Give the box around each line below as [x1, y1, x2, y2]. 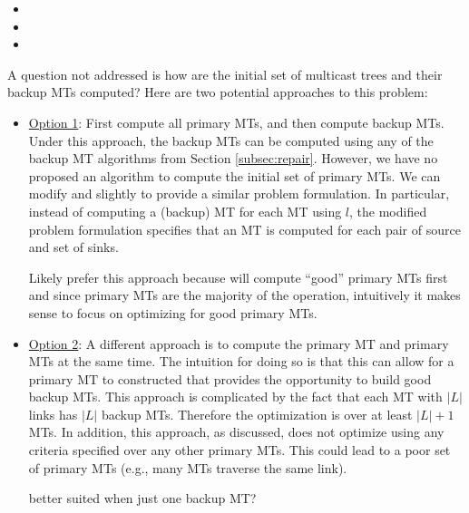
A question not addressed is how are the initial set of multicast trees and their [7, 64, 443, 83]
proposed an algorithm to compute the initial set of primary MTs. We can [28, 166, 441, 185]
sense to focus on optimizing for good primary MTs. [28, 303, 318, 322]
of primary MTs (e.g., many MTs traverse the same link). [28, 458, 347, 477]
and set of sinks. [28, 237, 119, 256]
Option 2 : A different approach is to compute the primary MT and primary [28, 334, 449, 353]
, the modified [349, 201, 427, 220]
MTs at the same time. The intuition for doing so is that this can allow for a [28, 352, 454, 371]
